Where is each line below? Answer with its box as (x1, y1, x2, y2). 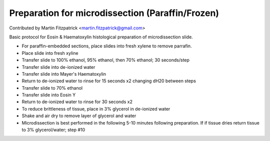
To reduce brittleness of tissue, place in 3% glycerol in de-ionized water (21, 106, 170, 112)
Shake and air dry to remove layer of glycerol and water (21, 113, 136, 119)
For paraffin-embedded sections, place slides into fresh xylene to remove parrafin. (21, 43, 192, 49)
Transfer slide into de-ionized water (21, 64, 95, 70)
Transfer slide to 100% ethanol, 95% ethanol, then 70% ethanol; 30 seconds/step (21, 57, 190, 63)
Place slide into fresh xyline (21, 50, 78, 56)
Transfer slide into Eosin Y (21, 92, 76, 98)
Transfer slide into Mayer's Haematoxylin (21, 71, 106, 77)
